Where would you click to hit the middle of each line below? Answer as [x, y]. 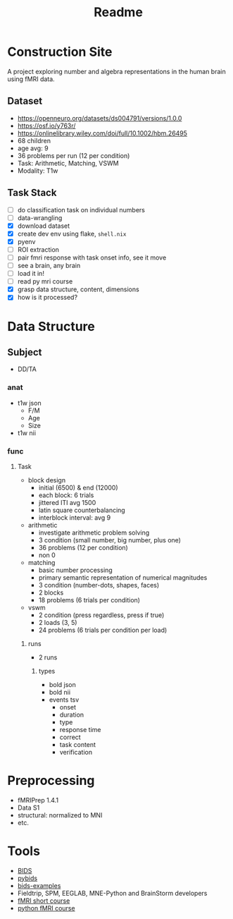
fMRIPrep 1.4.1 [38, 800]
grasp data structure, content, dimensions [78, 289]
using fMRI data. [31, 79]
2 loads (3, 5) [58, 622]
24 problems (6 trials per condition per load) [103, 630]
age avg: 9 [33, 148]
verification [76, 752]
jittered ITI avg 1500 [67, 502]
